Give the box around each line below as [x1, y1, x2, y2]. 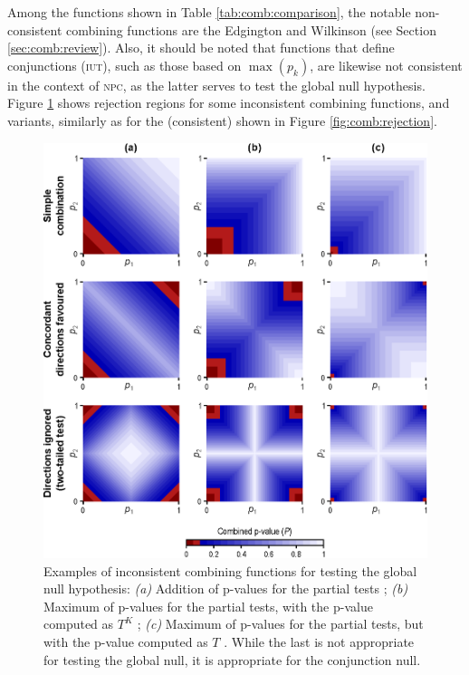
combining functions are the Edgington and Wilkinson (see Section [66, 20, 436, 39]
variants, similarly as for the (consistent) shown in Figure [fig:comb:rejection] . [7, 111, 437, 130]
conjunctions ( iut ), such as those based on [7, 55, 242, 74]
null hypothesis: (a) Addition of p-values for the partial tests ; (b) [43, 579, 408, 598]
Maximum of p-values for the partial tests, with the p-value [43, 596, 373, 615]
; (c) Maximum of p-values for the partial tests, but [137, 614, 424, 633]
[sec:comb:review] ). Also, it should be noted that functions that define [7, 38, 395, 57]
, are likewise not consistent [310, 55, 463, 74]
